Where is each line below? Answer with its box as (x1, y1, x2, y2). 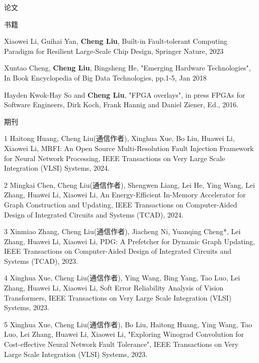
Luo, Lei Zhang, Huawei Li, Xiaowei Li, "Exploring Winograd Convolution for (4, 329, 244, 339)
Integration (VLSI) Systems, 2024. (4, 163, 110, 173)
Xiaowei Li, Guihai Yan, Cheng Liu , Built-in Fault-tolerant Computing (4, 36, 228, 46)
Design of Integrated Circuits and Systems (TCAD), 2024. (4, 209, 184, 220)
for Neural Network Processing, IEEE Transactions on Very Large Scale (4, 153, 225, 163)
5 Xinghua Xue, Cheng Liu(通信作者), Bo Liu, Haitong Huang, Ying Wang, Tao (4, 319, 252, 329)
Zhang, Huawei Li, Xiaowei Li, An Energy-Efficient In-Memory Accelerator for (4, 189, 246, 200)
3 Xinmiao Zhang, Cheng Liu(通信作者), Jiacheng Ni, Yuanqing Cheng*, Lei (4, 226, 241, 237)
